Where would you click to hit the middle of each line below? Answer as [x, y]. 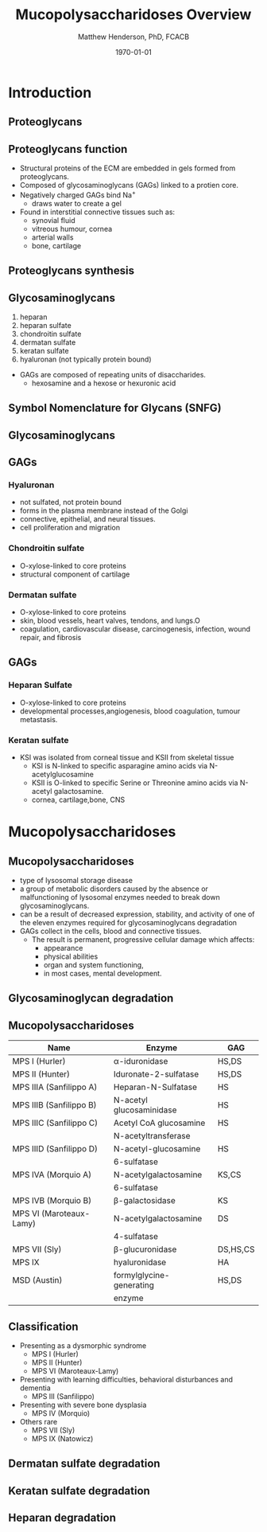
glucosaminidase [145, 1110]
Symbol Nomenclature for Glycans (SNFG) [115, 408]
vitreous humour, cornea [72, 229]
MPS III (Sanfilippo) [63, 1397]
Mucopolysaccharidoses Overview [133, 15]
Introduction [50, 92]
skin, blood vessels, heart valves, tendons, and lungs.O [110, 621]
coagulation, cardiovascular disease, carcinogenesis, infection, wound [135, 629]
